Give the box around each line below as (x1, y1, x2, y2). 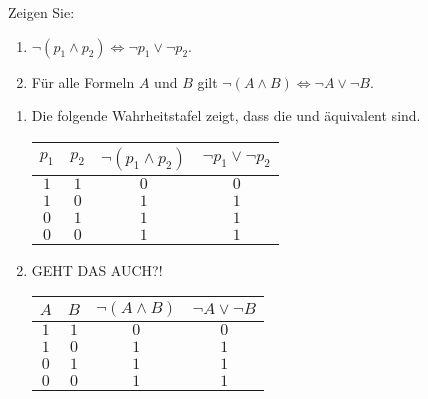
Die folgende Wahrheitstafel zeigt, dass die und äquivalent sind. (31, 105, 421, 126)
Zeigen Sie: (8, 2, 75, 22)
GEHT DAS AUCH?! (31, 259, 163, 280)
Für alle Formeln (31, 71, 135, 92)
